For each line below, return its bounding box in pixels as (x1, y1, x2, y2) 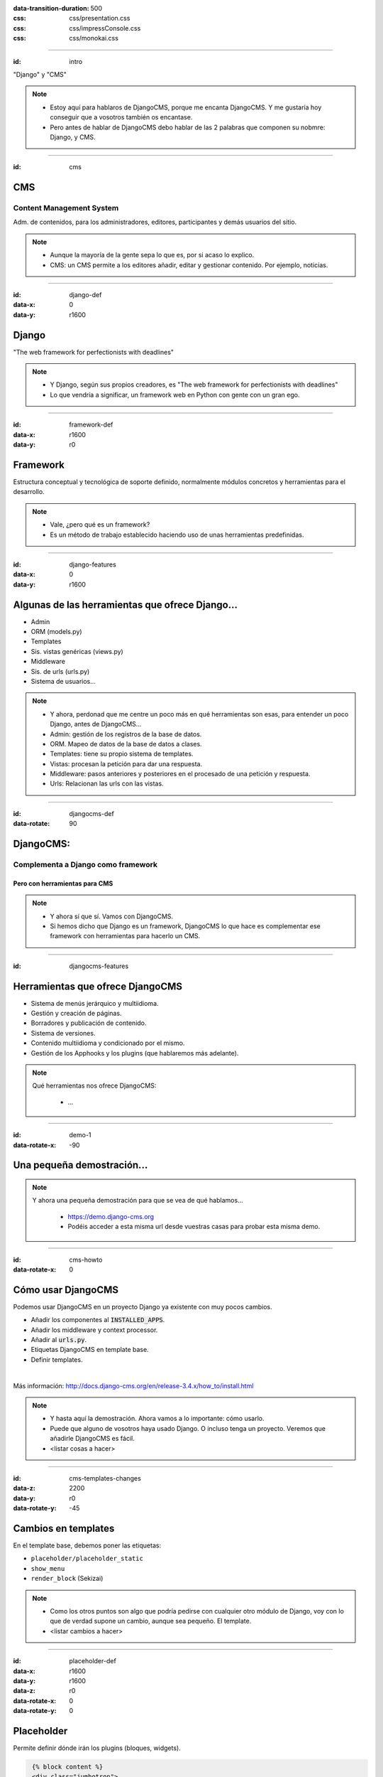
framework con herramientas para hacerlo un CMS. (50, 932, 201, 940)
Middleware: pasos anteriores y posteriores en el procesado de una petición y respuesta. (50, 770, 311, 778)
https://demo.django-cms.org (67, 1212, 155, 1220)
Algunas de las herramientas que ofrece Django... (13, 598, 238, 611)
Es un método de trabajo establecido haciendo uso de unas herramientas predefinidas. (50, 530, 304, 539)
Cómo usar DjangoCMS (13, 1284, 119, 1296)
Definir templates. (30, 1355, 83, 1364)
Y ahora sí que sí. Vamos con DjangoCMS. (50, 912, 174, 920)
